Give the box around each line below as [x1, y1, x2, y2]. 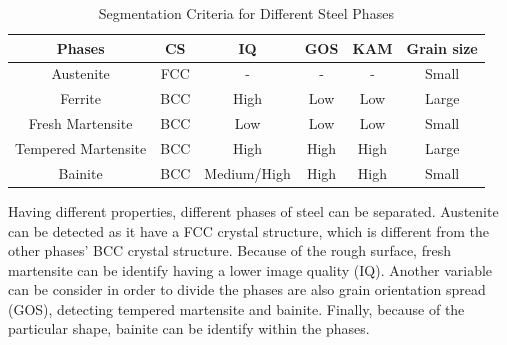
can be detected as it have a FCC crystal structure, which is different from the [8, 220, 489, 241]
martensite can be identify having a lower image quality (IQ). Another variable [8, 259, 493, 280]
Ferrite [60, 88, 101, 109]
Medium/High [204, 162, 291, 183]
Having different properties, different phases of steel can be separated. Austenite [8, 200, 499, 221]
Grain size [406, 37, 478, 58]
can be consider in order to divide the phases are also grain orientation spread [8, 279, 486, 300]
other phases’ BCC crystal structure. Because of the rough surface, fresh [8, 240, 451, 261]
